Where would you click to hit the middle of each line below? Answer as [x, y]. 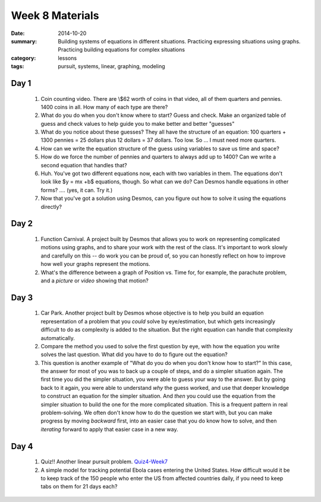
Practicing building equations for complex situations [122, 50]
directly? [51, 206]
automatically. [58, 338]
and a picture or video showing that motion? [95, 280]
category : [23, 58]
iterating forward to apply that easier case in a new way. [109, 429]
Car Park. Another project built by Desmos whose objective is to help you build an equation [152, 313]
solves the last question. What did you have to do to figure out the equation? [134, 355]
